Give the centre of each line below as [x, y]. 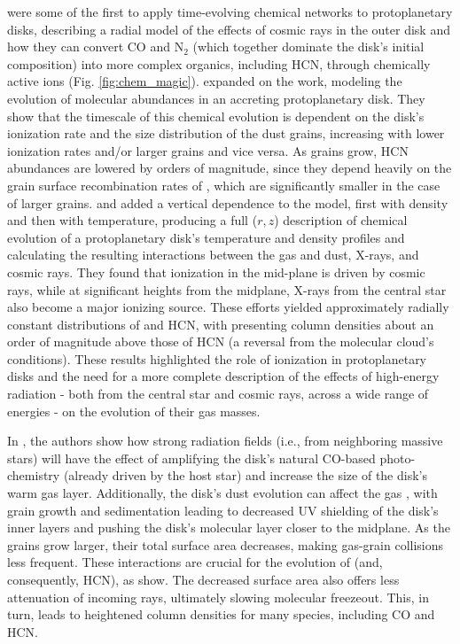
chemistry [34, 475]
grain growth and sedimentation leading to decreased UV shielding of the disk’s [223, 510]
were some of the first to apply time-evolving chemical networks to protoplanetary [230, 12]
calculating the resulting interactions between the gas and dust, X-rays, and [213, 255]
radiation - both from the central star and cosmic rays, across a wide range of [218, 394]
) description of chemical [341, 220]
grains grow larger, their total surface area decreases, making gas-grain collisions [226, 544]
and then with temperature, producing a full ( [133, 220]
